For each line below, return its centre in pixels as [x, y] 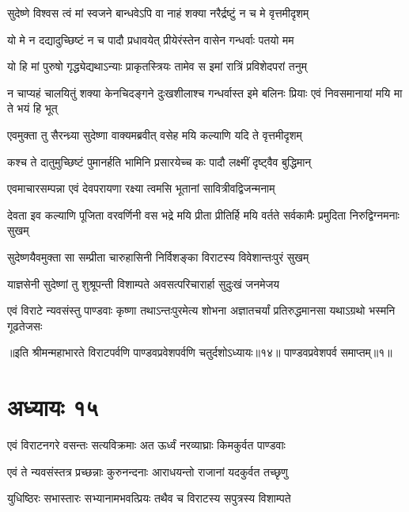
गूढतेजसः [25, 325]
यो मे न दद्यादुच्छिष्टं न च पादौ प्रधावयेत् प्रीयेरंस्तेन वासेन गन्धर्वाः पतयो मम [151, 39]
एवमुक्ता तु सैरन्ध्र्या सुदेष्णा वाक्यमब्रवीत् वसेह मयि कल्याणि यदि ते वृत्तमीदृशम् [155, 134]
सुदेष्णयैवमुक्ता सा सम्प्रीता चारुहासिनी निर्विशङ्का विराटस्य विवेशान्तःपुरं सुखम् [158, 256]
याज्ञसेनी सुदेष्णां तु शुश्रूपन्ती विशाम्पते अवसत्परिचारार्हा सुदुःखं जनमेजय [144, 283]
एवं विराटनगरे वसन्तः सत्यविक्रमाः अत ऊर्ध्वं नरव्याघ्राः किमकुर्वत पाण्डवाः [146, 445]
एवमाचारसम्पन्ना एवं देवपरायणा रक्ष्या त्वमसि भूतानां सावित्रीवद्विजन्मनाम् [141, 188]
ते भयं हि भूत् [32, 108]
